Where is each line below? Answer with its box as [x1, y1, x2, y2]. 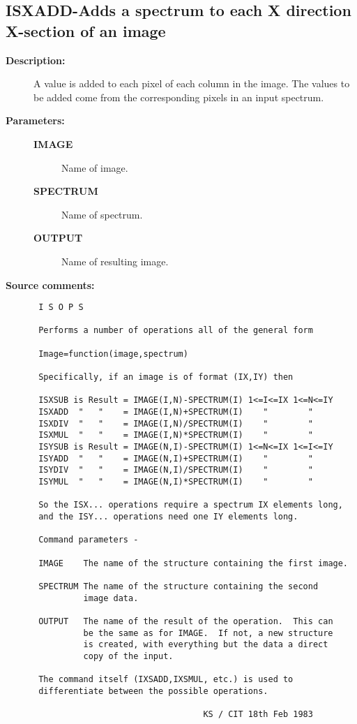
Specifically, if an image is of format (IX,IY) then [38, 372, 294, 383]
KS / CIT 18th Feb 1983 [203, 709, 313, 720]
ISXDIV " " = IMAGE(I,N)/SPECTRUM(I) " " [38, 418, 313, 429]
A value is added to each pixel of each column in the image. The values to [33, 76, 350, 91]
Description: [6, 52, 66, 67]
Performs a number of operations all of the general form [38, 325, 313, 336]
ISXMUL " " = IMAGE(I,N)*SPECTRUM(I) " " [38, 430, 313, 441]
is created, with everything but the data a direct [83, 640, 328, 650]
